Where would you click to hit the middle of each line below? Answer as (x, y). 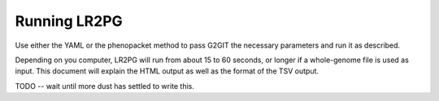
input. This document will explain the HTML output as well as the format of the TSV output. (167, 71)
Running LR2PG (69, 21)
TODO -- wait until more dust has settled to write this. (105, 86)
